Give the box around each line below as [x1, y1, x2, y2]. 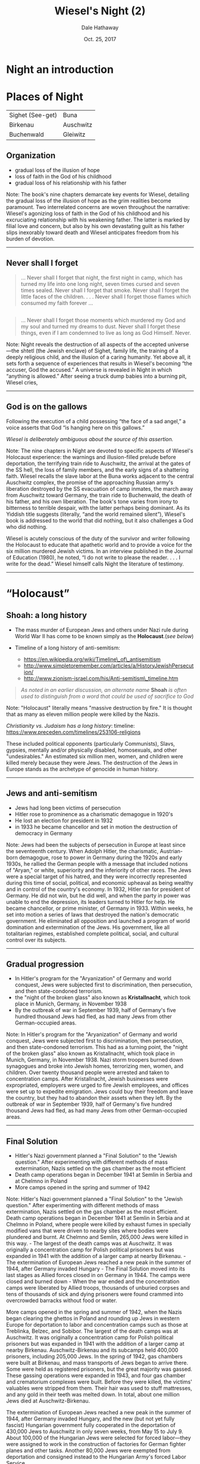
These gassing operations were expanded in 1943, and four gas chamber [6, 1372, 186, 1379]
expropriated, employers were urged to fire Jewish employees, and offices [6, 1082, 189, 1089]
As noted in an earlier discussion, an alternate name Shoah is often [20, 686, 187, 693]
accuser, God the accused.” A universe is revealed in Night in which [6, 366, 173, 373]
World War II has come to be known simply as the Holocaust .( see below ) [14, 632, 194, 639]
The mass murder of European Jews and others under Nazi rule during [14, 626, 189, 633]
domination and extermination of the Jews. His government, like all [6, 924, 170, 931]
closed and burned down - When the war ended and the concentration [6, 1278, 180, 1285]
